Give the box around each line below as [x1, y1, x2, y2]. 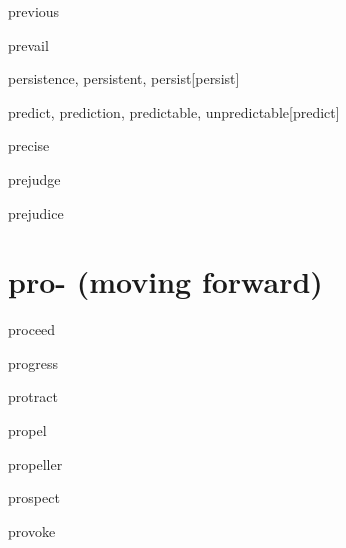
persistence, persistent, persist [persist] [8, 68, 240, 89]
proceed [8, 319, 56, 340]
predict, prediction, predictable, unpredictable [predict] [8, 101, 340, 122]
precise [8, 135, 50, 156]
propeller [8, 453, 63, 474]
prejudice [8, 202, 64, 223]
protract [8, 386, 58, 407]
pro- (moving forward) [8, 261, 323, 302]
